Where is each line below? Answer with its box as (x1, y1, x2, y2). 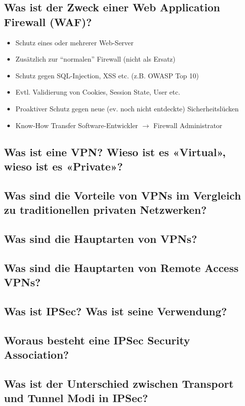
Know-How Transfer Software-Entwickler (15, 120, 138, 130)
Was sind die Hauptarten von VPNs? (4, 231, 197, 246)
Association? (4, 347, 69, 362)
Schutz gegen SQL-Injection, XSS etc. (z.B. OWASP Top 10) (15, 70, 199, 80)
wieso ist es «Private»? (4, 158, 123, 173)
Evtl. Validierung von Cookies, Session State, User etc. (15, 87, 180, 97)
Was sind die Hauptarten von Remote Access (4, 260, 239, 275)
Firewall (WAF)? (4, 14, 92, 29)
